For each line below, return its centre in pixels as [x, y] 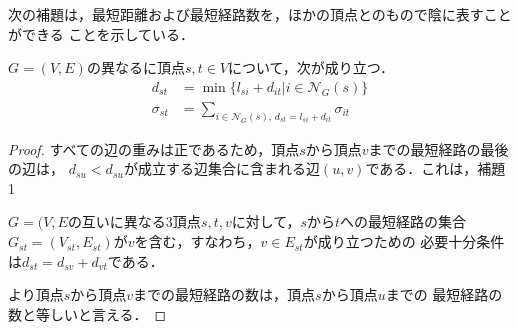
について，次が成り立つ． [311, 67]
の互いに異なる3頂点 [134, 221]
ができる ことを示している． [101, 33]
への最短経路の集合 [403, 221]
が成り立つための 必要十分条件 [404, 241]
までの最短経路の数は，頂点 [224, 294]
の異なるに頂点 [135, 67]
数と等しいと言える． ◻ [87, 313]
